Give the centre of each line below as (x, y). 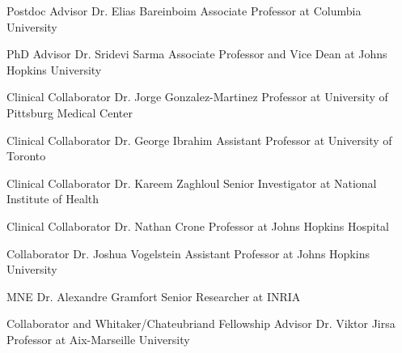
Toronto (26, 156)
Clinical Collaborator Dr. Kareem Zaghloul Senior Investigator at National (192, 183)
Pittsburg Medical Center (70, 112)
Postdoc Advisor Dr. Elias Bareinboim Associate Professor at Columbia (184, 11)
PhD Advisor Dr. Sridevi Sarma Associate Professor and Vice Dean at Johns (197, 54)
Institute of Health (53, 199)
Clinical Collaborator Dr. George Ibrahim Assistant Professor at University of (199, 140)
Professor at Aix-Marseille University (98, 339)
